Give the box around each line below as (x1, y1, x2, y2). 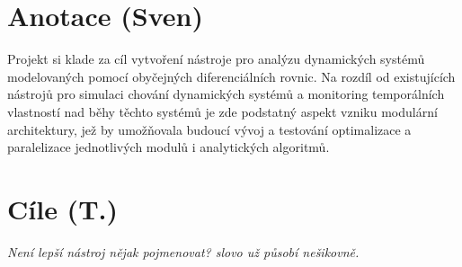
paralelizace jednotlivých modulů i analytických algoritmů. (7, 138, 330, 156)
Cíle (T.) (7, 190, 118, 227)
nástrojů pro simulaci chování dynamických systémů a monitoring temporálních (7, 85, 445, 103)
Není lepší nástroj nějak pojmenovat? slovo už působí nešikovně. (7, 242, 360, 261)
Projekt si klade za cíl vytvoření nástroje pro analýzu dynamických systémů (7, 49, 425, 68)
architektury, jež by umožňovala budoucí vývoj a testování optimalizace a (7, 120, 412, 138)
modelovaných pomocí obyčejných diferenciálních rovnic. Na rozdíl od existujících (7, 67, 456, 85)
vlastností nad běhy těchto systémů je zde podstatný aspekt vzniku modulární (7, 102, 438, 120)
